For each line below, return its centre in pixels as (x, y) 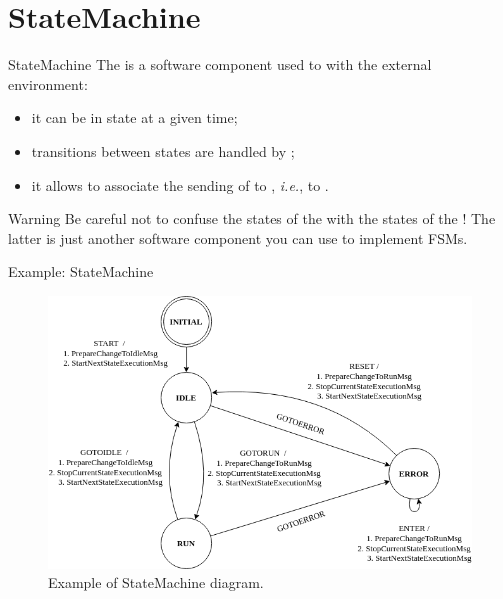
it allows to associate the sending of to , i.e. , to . (180, 184)
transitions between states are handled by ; (163, 150)
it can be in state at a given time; (134, 117)
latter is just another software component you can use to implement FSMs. (238, 237)
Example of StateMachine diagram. (156, 582)
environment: (48, 83)
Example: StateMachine (81, 271)
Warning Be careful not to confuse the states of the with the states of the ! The (252, 218)
